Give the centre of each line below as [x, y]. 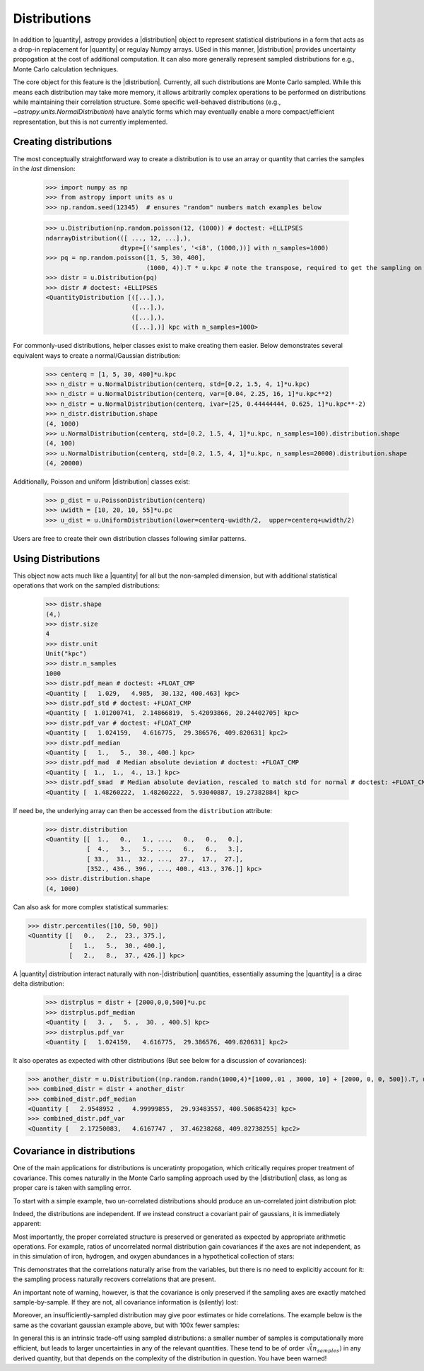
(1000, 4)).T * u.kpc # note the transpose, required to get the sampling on [284, 268]
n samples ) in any [337, 1349]
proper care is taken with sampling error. [72, 1188]
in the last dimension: [44, 168]
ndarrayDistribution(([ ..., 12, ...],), [118, 238]
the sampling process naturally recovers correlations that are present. [114, 1279]
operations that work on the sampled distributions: [87, 585]
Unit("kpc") [66, 654]
